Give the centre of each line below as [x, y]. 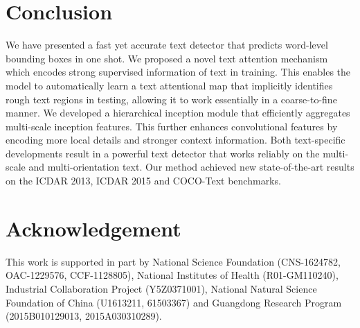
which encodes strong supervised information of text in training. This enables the [178, 72]
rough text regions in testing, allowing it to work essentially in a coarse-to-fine [171, 99]
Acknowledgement [93, 228]
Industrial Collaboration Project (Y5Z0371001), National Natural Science [161, 288]
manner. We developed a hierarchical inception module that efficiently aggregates [178, 113]
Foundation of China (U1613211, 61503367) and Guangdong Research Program [174, 302]
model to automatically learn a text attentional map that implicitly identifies [169, 85]
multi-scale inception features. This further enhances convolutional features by [172, 126]
